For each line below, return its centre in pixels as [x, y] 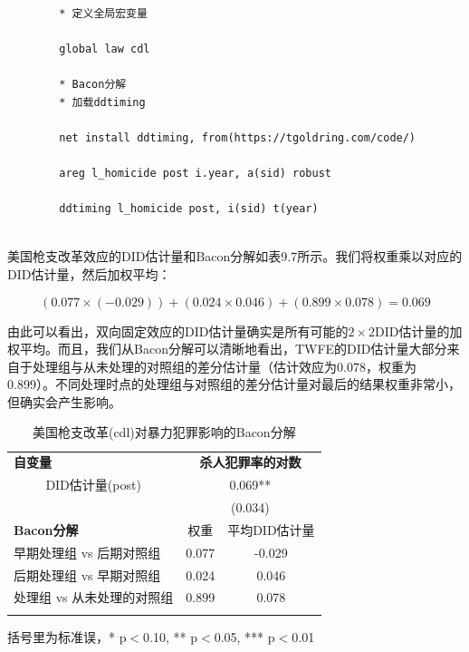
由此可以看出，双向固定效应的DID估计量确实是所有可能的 [178, 331]
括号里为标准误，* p [67, 636]
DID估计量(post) [93, 485]
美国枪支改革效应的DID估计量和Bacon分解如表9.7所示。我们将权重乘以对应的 [235, 256]
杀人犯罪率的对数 [250, 462]
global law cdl [105, 49]
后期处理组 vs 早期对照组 [87, 574]
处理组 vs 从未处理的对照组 [94, 597]
